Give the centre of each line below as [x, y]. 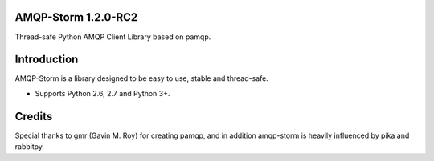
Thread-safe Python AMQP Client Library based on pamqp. [113, 37]
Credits [34, 116]
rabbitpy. [29, 147]
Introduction [47, 60]
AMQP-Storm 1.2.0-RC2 [76, 17]
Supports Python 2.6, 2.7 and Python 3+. [102, 93]
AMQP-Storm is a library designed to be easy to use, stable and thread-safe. [141, 78]
